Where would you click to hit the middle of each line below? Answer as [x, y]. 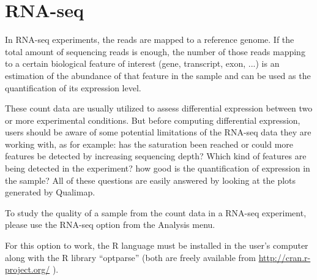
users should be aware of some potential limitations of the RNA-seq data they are [158, 132]
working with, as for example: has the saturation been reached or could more [149, 144]
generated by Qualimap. [50, 192]
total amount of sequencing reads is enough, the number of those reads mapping [155, 51]
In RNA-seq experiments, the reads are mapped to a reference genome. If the [150, 40]
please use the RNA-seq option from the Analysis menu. [110, 225]
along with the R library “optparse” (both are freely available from [131, 257]
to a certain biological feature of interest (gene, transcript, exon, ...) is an [142, 63]
